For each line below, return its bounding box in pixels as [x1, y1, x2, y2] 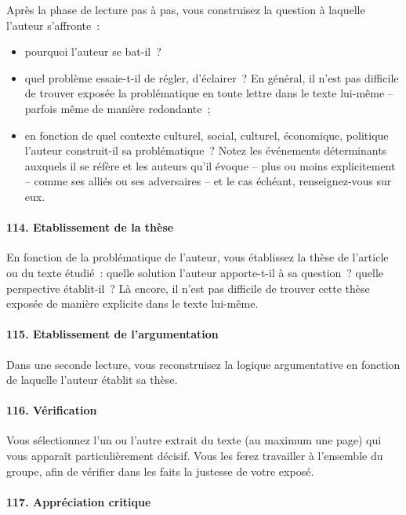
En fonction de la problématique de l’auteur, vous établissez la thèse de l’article [6, 249, 389, 265]
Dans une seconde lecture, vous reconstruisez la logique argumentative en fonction [6, 356, 401, 372]
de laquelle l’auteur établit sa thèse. [6, 371, 178, 388]
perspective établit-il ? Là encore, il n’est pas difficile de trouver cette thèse [6, 279, 370, 296]
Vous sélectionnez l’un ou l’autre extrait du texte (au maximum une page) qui [6, 432, 382, 448]
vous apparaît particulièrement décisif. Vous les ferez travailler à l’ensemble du [6, 447, 383, 464]
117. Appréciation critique [6, 493, 151, 510]
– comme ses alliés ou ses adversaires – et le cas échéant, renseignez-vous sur [24, 173, 392, 189]
